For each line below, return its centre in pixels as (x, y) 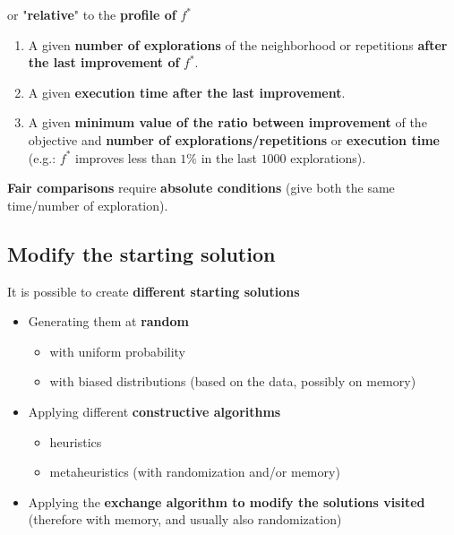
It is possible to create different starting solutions (154, 291)
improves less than (126, 157)
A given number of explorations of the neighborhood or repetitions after (238, 44)
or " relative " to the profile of (92, 14)
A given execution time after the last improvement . (187, 92)
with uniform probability (118, 351)
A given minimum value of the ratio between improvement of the (227, 122)
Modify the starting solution (141, 253)
